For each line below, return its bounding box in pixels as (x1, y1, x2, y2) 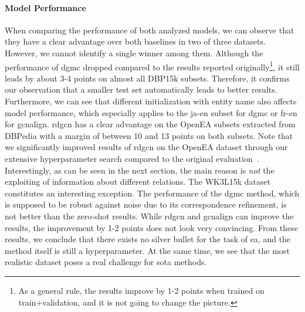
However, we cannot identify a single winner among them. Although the (5, 46, 263, 59)
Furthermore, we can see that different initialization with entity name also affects (5, 95, 297, 107)
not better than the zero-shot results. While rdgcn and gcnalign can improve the (5, 209, 294, 222)
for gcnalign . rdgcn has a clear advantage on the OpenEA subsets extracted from (5, 118, 296, 130)
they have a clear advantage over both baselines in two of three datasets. (5, 35, 266, 48)
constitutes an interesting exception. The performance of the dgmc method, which (5, 186, 300, 199)
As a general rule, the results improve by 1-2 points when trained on (18, 284, 265, 296)
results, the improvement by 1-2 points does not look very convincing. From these (5, 221, 299, 233)
